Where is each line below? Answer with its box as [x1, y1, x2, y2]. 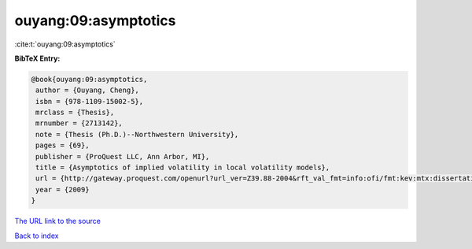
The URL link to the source [14, 217, 101, 226]
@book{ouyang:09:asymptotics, [31, 75, 148, 84]
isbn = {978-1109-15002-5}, [35, 97, 144, 106]
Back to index [14, 231, 59, 240]
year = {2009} [35, 185, 90, 194]
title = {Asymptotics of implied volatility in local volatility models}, [35, 163, 330, 173]
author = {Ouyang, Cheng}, [35, 86, 139, 95]
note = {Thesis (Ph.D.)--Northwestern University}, [35, 130, 239, 139]
